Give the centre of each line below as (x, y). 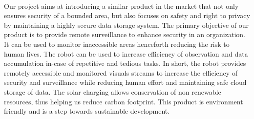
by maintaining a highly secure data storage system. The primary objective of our (127, 25)
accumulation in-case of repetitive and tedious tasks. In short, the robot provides (125, 63)
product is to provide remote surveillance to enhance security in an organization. (125, 34)
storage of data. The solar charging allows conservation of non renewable (113, 91)
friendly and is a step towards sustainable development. (87, 111)
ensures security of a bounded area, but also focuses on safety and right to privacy (127, 15)
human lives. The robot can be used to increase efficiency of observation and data (126, 53)
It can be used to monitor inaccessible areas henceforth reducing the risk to (117, 44)
